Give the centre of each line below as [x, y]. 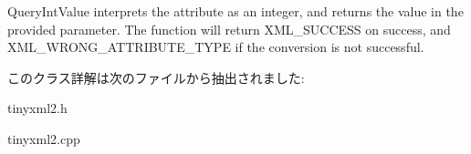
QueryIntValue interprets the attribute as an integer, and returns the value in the [235, 11]
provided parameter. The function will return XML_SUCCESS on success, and [229, 29]
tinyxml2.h [37, 108]
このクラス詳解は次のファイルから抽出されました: [156, 77]
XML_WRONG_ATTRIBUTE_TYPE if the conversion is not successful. [216, 47]
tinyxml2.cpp [44, 138]
